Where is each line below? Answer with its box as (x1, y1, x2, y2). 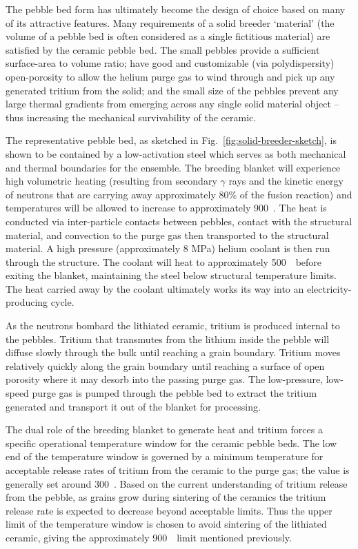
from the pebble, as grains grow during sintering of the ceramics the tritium (6, 490, 326, 504)
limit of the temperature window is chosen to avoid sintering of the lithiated (6, 517, 327, 531)
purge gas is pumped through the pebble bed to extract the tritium (32, 386, 317, 400)
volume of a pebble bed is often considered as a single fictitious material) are (6, 29, 330, 43)
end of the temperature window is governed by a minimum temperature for (6, 449, 324, 464)
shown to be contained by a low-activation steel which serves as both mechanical (6, 146, 346, 160)
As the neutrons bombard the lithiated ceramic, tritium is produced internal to (6, 318, 340, 333)
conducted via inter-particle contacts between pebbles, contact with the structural (6, 214, 352, 228)
